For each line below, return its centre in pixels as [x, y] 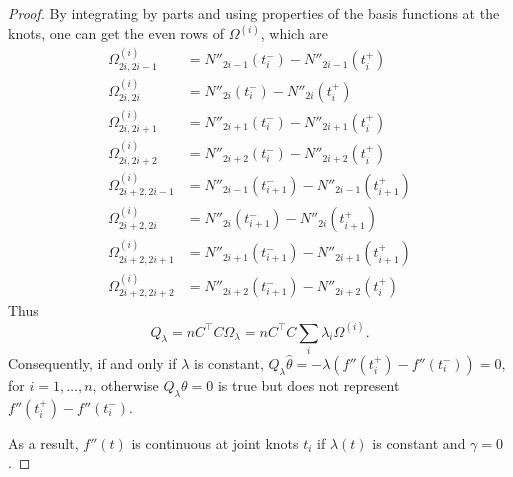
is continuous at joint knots [215, 442]
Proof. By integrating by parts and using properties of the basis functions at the [254, 13]
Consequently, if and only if [92, 362]
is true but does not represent [308, 384]
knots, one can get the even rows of [116, 33]
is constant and [419, 442]
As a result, [43, 442]
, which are [294, 33]
